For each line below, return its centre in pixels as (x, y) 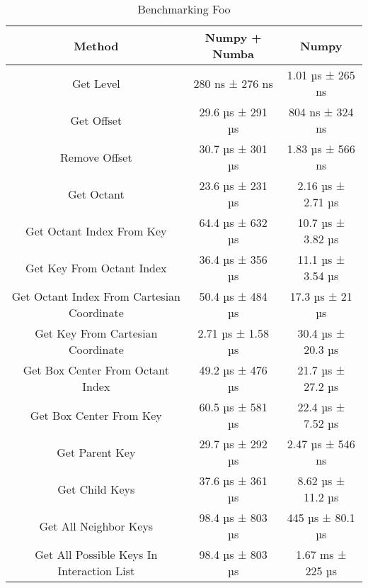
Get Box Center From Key (96, 415)
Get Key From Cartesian (96, 333)
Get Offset (96, 120)
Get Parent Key (96, 452)
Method (96, 45)
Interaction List (96, 571)
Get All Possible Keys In (96, 554)
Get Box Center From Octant (96, 370)
